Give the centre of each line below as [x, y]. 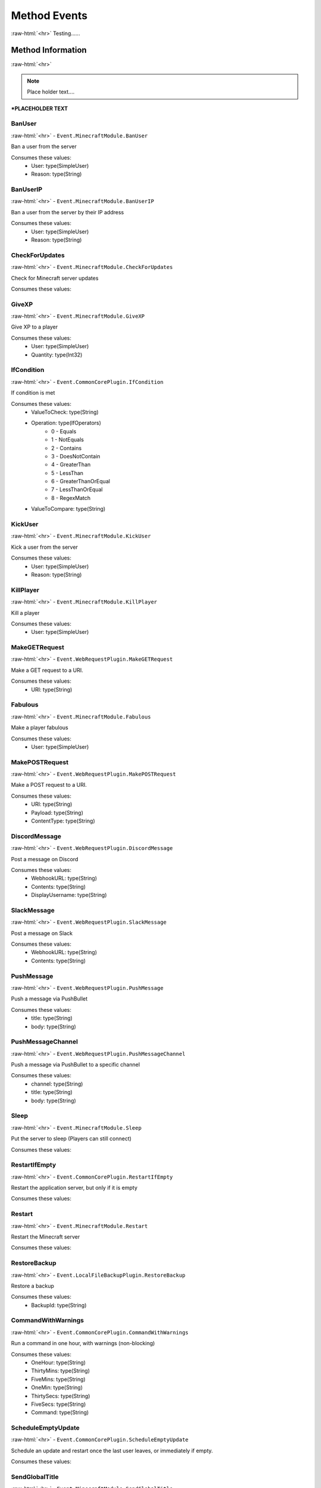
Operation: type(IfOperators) [66, 423]
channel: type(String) [57, 1084]
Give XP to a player [34, 327]
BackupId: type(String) [59, 1305]
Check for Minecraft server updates [55, 278]
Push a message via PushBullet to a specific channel [75, 1065]
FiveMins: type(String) [58, 1379]
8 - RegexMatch [71, 498]
